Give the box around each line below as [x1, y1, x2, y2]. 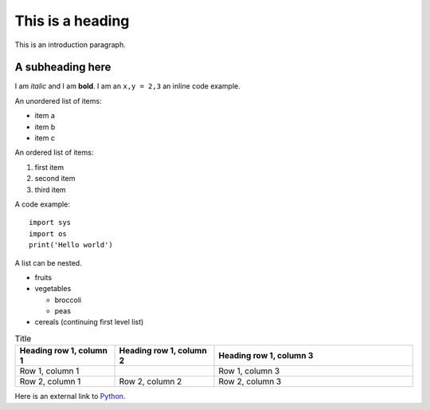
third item [34, 184, 67, 195]
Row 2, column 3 [218, 376, 282, 387]
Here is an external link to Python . [14, 392, 126, 401]
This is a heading [14, 12, 130, 30]
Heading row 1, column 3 [218, 350, 314, 361]
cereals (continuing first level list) [34, 317, 144, 327]
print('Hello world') [29, 240, 113, 250]
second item [34, 174, 76, 183]
